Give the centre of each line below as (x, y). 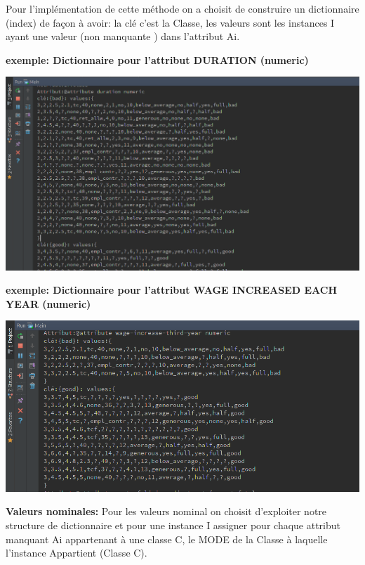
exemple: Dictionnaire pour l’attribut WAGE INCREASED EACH (171, 290)
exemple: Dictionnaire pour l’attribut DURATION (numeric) (157, 59)
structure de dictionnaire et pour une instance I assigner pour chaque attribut (173, 525)
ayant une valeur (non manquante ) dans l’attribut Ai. (123, 36)
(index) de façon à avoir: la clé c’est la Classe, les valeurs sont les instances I (170, 22)
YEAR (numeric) (48, 303)
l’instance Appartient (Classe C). (77, 553)
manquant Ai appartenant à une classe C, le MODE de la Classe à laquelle (167, 539)
